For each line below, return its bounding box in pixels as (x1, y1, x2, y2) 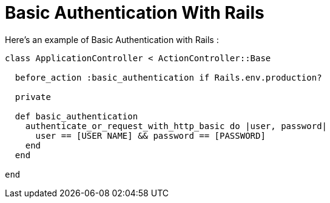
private (15, 92, 51, 102)
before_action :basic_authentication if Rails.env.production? (15, 72, 322, 82)
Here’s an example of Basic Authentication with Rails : (5, 34, 219, 45)
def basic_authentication (15, 111, 138, 121)
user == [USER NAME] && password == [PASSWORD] (35, 130, 266, 141)
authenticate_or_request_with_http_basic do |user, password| (25, 121, 328, 131)
